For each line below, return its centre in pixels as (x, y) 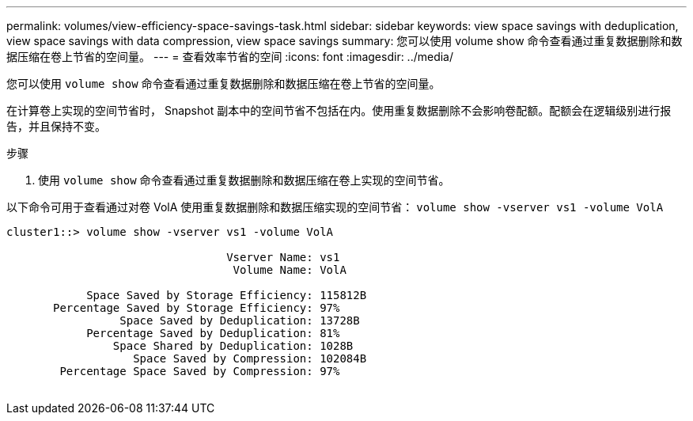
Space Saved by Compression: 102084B (250, 358)
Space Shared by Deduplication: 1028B (233, 346)
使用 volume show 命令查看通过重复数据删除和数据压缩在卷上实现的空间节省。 (244, 180)
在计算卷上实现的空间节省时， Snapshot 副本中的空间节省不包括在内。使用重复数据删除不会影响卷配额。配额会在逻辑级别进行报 (339, 110)
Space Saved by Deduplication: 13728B (240, 320)
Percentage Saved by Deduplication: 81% (213, 333)
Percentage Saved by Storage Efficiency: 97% (197, 308)
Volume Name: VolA (290, 270)
